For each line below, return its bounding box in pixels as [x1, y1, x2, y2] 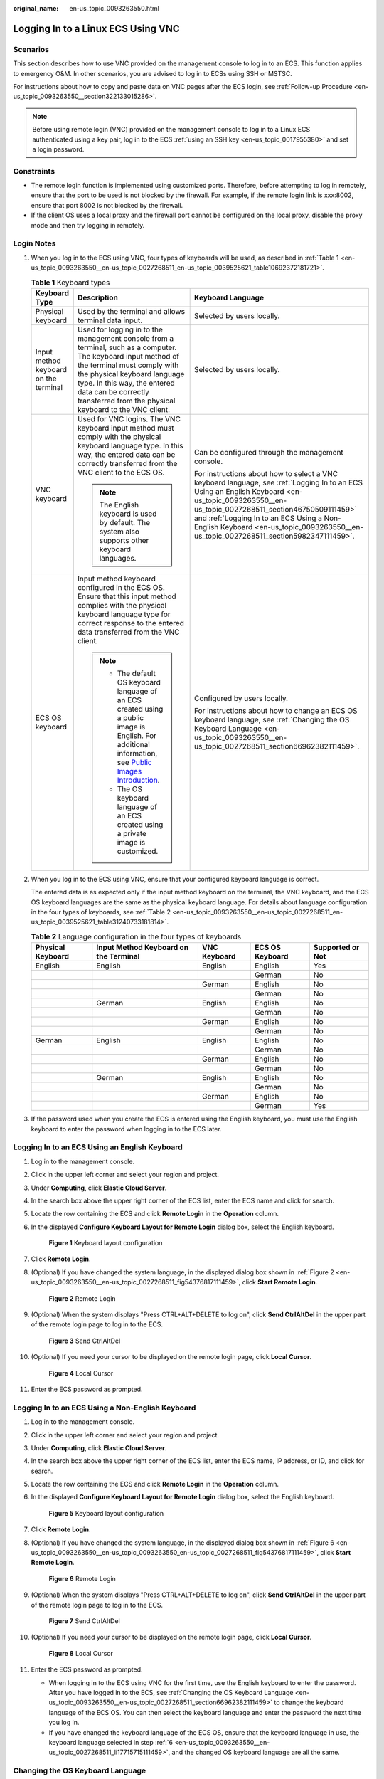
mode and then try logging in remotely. [31, 221, 145, 229]
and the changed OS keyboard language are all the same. [171, 1748, 341, 1757]
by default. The [99, 517, 151, 527]
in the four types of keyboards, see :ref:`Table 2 [31, 908, 171, 917]
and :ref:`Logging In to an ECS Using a [194, 513, 323, 523]
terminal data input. [77, 315, 143, 325]
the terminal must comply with [77, 360, 179, 370]
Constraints [13, 166, 55, 176]
